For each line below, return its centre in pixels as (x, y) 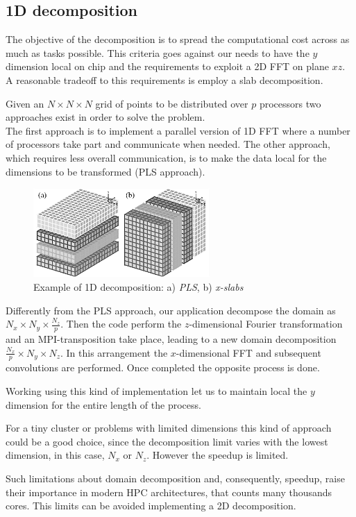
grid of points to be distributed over (172, 103)
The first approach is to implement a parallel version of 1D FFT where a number (178, 130)
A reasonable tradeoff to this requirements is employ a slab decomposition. (164, 79)
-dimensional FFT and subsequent (248, 352)
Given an (25, 103)
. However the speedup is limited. (218, 455)
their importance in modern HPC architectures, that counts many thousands (169, 492)
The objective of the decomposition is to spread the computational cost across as (178, 39)
